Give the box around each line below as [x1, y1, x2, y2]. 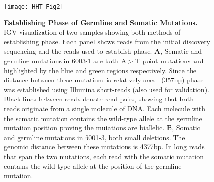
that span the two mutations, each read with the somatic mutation [4, 151, 204, 161]
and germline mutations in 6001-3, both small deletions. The [4, 132, 185, 142]
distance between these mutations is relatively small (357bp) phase [4, 75, 204, 85]
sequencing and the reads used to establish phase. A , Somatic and [4, 46, 202, 56]
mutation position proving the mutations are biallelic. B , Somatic [4, 122, 200, 133]
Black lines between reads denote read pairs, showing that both [4, 94, 193, 104]
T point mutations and [135, 56, 204, 66]
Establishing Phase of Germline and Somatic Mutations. [4, 17, 198, 27]
